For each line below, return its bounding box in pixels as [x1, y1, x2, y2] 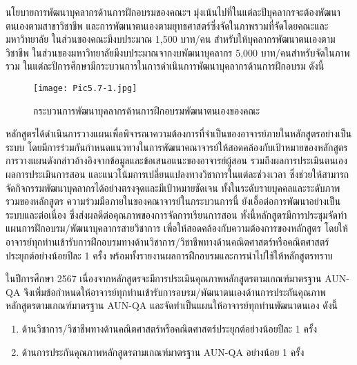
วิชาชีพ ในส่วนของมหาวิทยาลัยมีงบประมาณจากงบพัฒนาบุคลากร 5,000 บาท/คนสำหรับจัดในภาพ [6, 45, 350, 59]
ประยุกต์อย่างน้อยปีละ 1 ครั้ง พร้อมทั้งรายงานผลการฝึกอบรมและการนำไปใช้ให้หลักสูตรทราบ [6, 248, 333, 262]
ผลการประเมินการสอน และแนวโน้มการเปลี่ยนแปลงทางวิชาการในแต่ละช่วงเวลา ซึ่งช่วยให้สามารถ [6, 167, 349, 181]
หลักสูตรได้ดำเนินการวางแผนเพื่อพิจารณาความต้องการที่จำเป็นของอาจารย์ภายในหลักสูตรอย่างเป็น [6, 126, 352, 141]
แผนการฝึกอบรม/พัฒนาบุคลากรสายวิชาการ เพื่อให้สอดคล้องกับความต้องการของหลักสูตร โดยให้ [6, 221, 348, 235]
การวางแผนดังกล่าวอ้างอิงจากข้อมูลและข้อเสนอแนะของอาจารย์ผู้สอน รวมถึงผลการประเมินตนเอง [6, 153, 347, 168]
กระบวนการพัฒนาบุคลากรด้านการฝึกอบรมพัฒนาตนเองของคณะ [33, 103, 260, 117]
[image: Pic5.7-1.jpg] [33, 83, 137, 93]
